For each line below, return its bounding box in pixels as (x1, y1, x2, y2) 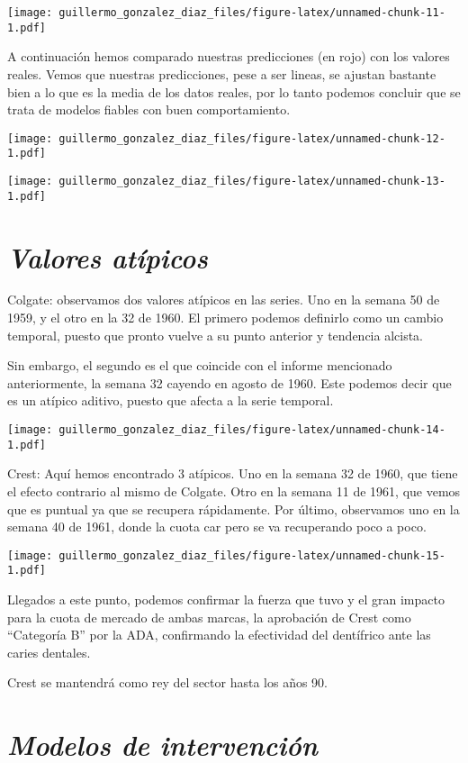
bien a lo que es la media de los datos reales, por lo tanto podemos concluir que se (7, 82, 461, 101)
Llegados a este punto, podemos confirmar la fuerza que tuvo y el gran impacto (7, 590, 445, 608)
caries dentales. (7, 642, 91, 661)
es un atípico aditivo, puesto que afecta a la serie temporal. (7, 391, 334, 410)
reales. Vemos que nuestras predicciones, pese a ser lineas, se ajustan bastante (7, 64, 436, 83)
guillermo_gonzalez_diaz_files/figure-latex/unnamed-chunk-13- (58, 175, 445, 187)
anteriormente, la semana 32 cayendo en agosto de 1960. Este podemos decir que (7, 373, 452, 392)
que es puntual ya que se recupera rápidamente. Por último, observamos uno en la (7, 499, 460, 518)
